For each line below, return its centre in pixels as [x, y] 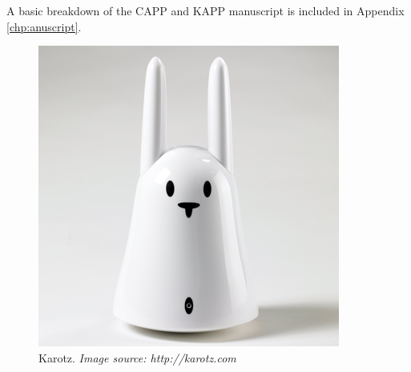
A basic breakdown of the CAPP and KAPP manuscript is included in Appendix [205, 10]
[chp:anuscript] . [44, 26]
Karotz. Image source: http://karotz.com [137, 357]
